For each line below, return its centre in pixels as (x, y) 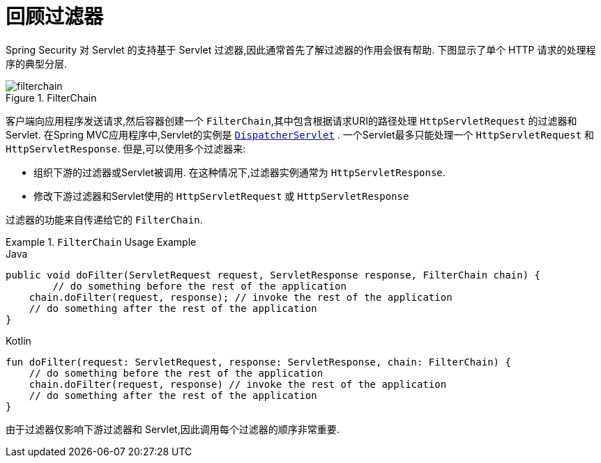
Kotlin (18, 340)
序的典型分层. (37, 63)
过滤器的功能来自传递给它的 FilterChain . (104, 219)
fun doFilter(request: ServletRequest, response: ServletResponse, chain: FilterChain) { (258, 362)
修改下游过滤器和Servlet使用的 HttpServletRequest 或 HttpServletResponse (221, 196)
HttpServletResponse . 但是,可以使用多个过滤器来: (126, 148)
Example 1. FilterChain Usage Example (101, 242)
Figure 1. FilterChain (51, 97)
